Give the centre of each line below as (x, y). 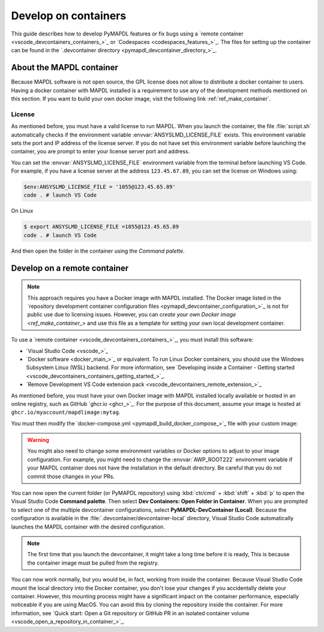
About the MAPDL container (64, 68)
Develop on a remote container (70, 268)
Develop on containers (69, 16)
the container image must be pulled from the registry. (93, 563)
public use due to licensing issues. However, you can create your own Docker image (132, 314)
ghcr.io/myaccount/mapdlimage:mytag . (66, 413)
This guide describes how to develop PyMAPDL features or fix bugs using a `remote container (127, 34)
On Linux (22, 211)
